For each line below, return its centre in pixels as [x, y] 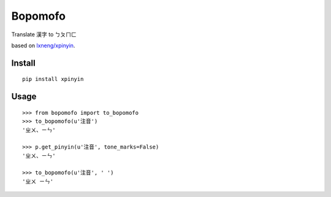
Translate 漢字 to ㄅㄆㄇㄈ [44, 34]
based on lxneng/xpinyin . [43, 45]
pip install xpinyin [53, 79]
